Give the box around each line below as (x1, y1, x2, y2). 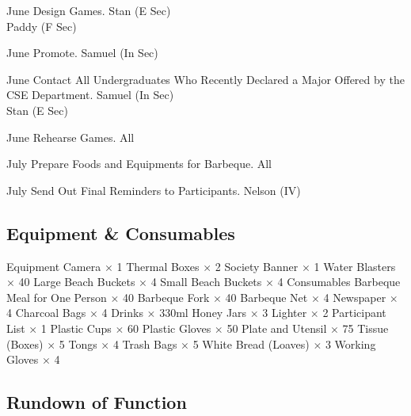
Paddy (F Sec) (6, 17, 77, 34)
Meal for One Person (6, 288, 107, 305)
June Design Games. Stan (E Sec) (6, 2, 171, 18)
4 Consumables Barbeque (277, 273, 401, 290)
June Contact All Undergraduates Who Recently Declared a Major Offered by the (6, 71, 405, 87)
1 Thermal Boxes (116, 258, 200, 274)
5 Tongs (59, 335, 97, 352)
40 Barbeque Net (225, 288, 308, 305)
